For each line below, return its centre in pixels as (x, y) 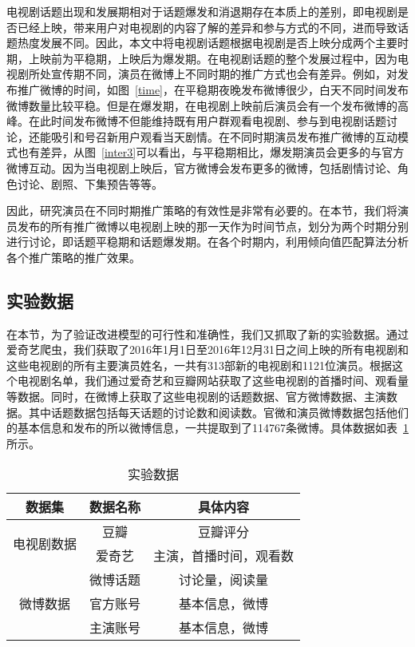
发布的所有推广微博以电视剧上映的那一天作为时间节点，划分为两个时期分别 (213, 226)
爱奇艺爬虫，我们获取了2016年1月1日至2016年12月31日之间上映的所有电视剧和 (207, 349)
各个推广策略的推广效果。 (73, 257)
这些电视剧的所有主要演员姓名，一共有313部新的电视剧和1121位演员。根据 (199, 365)
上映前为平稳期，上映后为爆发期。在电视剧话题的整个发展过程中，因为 (213, 58)
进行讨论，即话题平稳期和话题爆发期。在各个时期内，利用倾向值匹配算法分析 (207, 242)
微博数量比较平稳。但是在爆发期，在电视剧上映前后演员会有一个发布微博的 (202, 105)
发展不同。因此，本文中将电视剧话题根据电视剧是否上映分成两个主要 (218, 43)
